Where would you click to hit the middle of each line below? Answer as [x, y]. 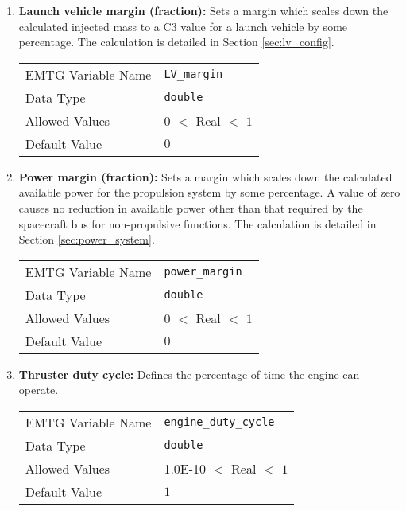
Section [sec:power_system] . [87, 239]
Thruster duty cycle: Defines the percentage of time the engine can [189, 374]
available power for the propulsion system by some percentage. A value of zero [209, 192]
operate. [39, 390]
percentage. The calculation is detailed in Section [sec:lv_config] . [176, 42]
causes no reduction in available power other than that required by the [191, 207]
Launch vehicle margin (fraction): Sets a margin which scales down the [203, 10]
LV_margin [193, 74]
